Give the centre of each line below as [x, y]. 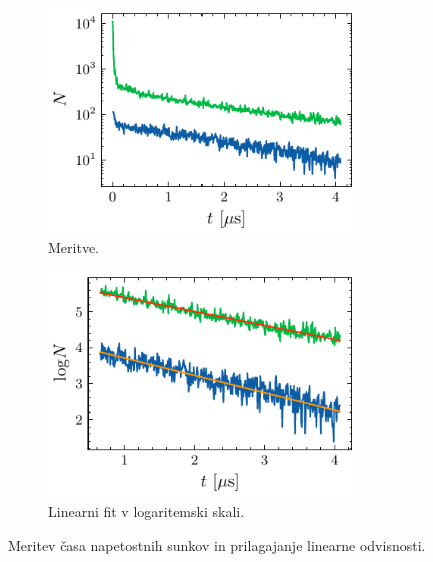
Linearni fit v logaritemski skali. [146, 510]
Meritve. [73, 247]
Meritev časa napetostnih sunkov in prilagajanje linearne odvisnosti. [217, 544]
